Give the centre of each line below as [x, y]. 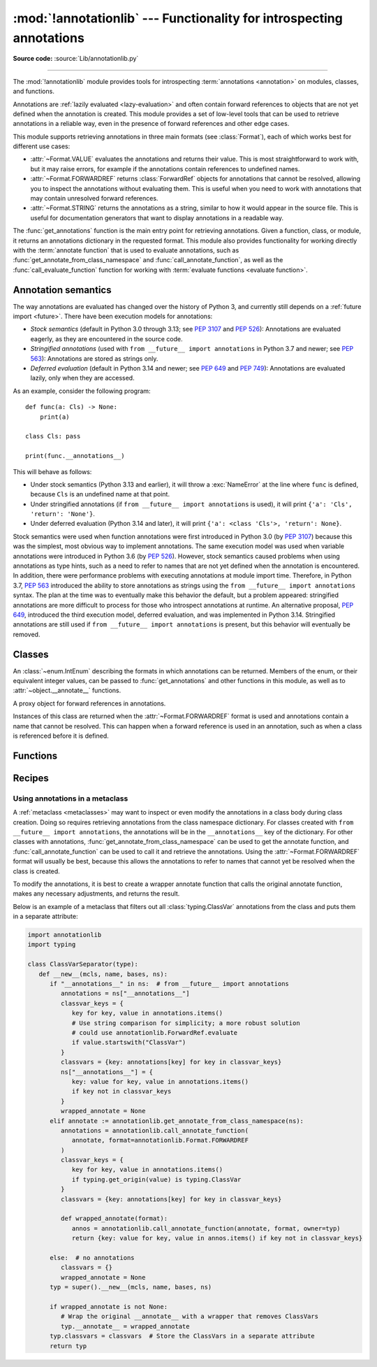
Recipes [31, 778]
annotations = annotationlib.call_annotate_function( [155, 1130]
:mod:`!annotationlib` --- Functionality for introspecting [178, 18]
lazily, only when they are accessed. [83, 378]
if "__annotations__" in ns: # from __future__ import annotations [170, 984]
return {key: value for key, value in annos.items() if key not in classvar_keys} [217, 1238]
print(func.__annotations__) [75, 456]
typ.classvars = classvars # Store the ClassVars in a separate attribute [183, 1336]
